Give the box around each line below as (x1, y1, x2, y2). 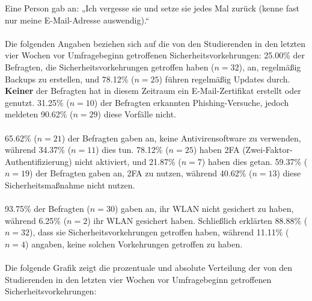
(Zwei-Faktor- (242, 143, 293, 156)
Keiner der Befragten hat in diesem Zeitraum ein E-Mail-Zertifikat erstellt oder (5, 84, 301, 97)
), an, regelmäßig (239, 60, 301, 73)
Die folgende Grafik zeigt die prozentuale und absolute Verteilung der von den (5, 261, 293, 274)
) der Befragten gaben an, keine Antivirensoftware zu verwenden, (61, 131, 301, 144)
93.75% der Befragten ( (5, 202, 90, 215)
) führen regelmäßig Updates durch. (159, 72, 290, 85)
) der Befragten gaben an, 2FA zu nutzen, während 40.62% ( (29, 167, 252, 179)
